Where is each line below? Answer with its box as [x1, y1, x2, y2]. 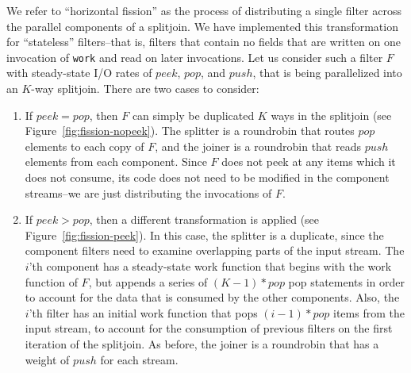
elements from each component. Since [25, 153, 207, 170]
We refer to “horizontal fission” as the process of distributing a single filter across [6, 2, 401, 18]
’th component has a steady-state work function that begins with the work [29, 257, 392, 274]
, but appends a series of [88, 273, 208, 290]
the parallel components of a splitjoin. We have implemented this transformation [6, 17, 398, 34]
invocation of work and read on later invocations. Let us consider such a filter [6, 48, 383, 65]
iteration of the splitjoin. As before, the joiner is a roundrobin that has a [25, 335, 379, 352]
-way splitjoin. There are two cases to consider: [31, 80, 259, 97]
